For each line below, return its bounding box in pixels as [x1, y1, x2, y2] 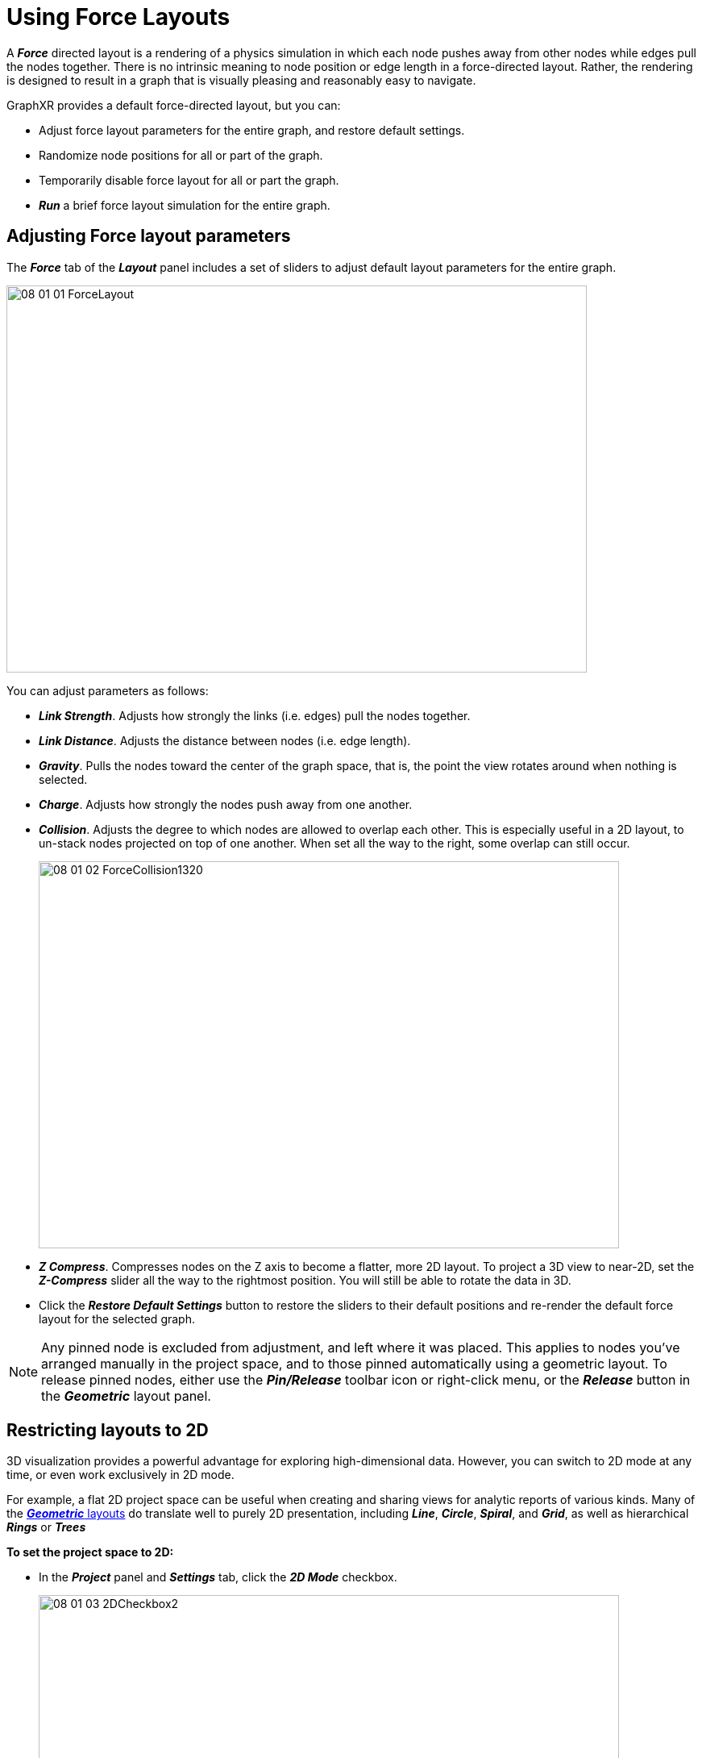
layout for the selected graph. [39, 1311, 195, 1326]
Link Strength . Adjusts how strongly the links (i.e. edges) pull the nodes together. [39, 708, 471, 723]
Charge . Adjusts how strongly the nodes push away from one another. [39, 797, 413, 811]
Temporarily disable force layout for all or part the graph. [39, 173, 339, 187]
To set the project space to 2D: [6, 1545, 174, 1560]
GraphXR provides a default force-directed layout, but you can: [6, 98, 341, 112]
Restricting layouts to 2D [6, 1420, 209, 1441]
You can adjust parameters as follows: [6, 683, 209, 698]
